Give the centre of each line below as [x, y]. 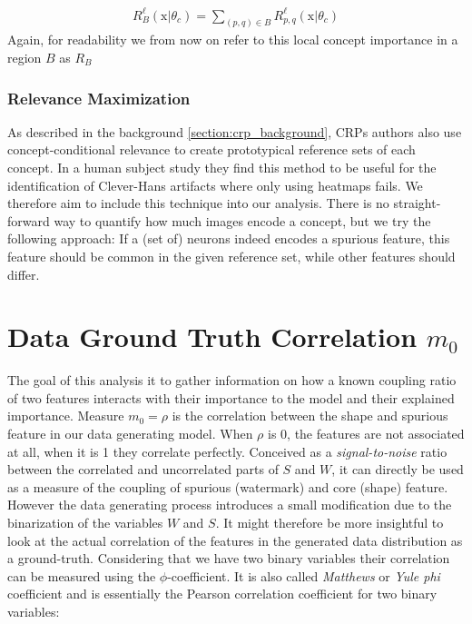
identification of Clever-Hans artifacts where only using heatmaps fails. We [215, 185]
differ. [24, 274]
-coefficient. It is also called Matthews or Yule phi [304, 575]
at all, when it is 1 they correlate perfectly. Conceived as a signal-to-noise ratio [227, 451]
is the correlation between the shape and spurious [310, 416]
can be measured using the [82, 575]
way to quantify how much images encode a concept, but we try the [242, 220]
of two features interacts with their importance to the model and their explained [231, 397]
